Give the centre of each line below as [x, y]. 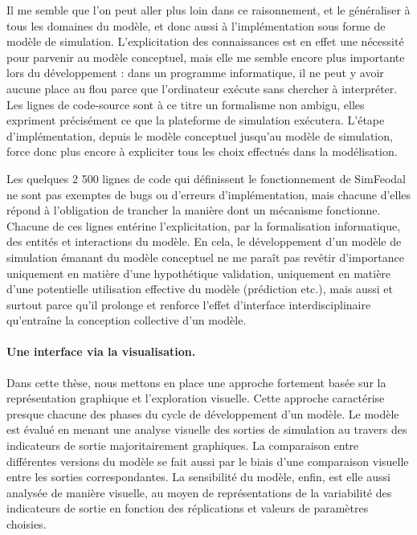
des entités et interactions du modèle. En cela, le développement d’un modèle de [204, 241]
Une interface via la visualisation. [101, 351]
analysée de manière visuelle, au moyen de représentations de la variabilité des [199, 492]
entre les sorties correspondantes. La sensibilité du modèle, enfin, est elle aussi [198, 477]
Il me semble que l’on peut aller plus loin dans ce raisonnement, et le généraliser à [208, 10]
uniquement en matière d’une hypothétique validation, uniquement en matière [199, 273]
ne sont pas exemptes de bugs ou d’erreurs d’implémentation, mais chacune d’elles [209, 194]
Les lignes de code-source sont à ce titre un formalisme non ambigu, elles [186, 104]
